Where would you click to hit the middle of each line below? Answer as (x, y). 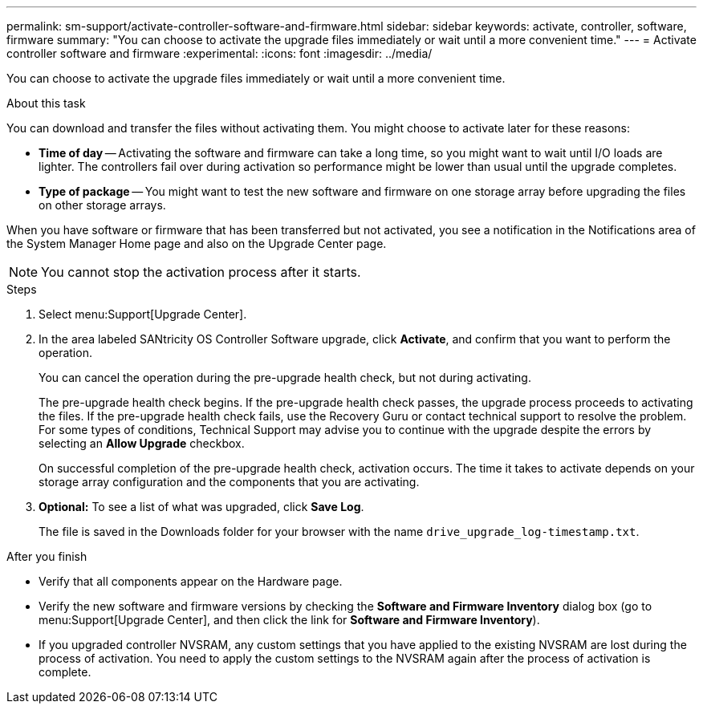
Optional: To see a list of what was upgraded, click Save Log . (201, 507)
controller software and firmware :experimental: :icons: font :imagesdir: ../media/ (219, 53)
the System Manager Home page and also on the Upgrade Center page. (197, 243)
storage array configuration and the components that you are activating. (229, 482)
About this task (46, 103)
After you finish (47, 556)
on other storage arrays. (102, 205)
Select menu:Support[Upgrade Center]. (143, 314)
